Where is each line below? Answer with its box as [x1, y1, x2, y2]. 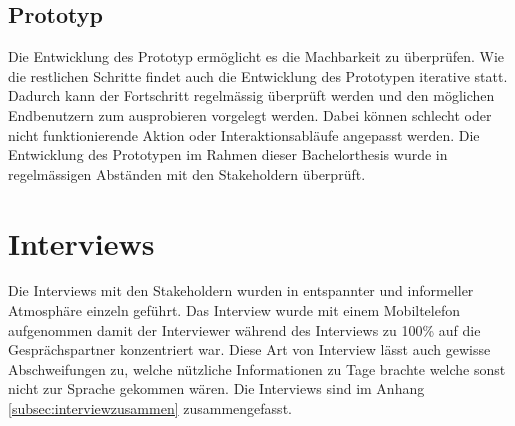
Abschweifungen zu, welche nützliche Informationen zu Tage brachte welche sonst [8, 358, 506, 379]
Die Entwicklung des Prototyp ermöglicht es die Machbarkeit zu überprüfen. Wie [8, 46, 505, 67]
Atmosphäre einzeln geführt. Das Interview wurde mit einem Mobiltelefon [8, 300, 461, 321]
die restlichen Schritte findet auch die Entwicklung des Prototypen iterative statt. [8, 65, 508, 86]
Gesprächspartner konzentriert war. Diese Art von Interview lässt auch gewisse [8, 339, 491, 360]
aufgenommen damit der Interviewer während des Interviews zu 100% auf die [8, 319, 481, 340]
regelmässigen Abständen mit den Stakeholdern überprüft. [8, 163, 366, 184]
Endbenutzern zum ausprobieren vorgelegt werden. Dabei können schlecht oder [8, 104, 492, 125]
